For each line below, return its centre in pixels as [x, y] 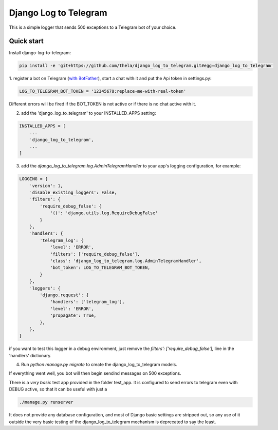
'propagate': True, [73, 316]
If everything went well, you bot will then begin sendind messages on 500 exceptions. [95, 373]
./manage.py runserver [46, 402]
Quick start [26, 41]
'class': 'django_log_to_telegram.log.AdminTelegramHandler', [126, 261]
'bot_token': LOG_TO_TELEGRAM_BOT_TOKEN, [100, 268]
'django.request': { [64, 295]
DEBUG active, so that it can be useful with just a [58, 389]
